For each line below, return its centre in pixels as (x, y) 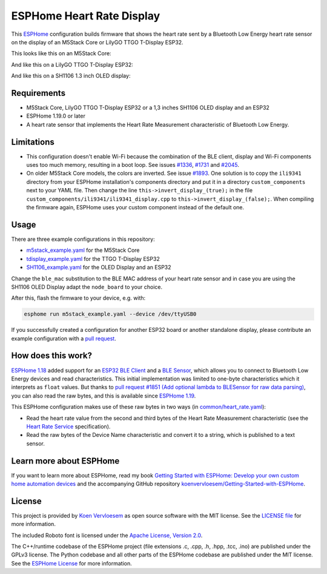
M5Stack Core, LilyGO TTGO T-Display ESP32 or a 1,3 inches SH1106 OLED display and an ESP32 (148, 108)
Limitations (33, 142)
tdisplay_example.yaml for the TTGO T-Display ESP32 (93, 258)
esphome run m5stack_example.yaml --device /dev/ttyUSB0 (110, 314)
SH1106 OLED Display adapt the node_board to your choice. (87, 287)
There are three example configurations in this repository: (83, 239)
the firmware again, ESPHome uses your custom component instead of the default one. (135, 208)
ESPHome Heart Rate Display (86, 16)
